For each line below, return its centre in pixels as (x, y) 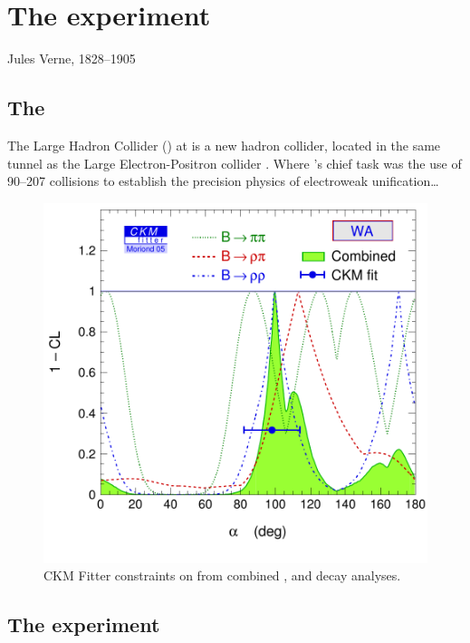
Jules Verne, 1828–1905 (72, 58)
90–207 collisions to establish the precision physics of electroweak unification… (223, 181)
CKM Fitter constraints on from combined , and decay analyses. (222, 575)
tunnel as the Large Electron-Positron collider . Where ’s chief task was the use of (235, 163)
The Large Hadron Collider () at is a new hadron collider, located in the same (224, 145)
